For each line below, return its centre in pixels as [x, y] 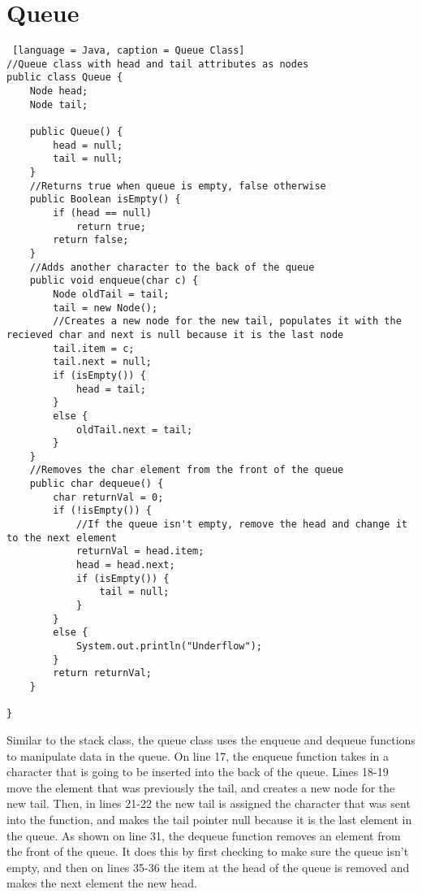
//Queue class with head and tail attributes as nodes [158, 64]
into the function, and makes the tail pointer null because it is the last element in [209, 819]
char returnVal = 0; [108, 497]
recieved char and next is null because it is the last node [175, 334]
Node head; [59, 91]
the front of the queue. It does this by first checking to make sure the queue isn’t [208, 851]
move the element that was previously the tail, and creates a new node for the [201, 787]
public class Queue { [65, 78]
